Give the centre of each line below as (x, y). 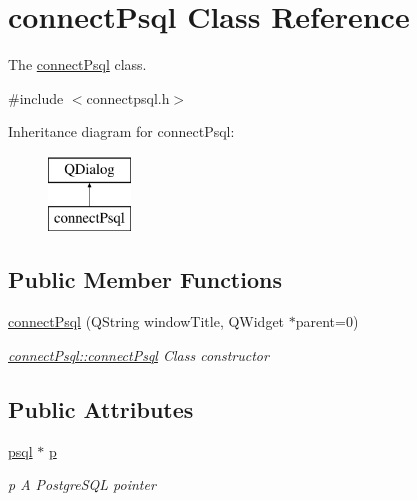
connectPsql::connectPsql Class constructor (138, 354)
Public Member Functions (145, 279)
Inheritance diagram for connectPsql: (121, 131)
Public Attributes (101, 408)
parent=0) (327, 321)
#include (36, 97)
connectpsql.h (128, 97)
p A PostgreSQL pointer (82, 484)
